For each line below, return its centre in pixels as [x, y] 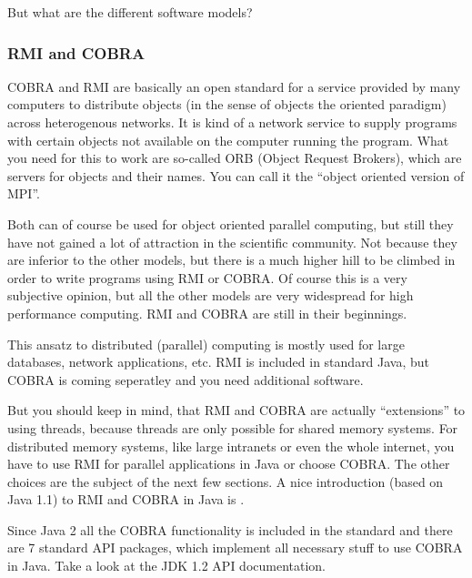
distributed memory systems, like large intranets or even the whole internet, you [231, 446]
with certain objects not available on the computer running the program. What [228, 140]
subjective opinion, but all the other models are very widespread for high [211, 295]
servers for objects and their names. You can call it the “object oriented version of [236, 175]
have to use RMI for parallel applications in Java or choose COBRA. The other [229, 464]
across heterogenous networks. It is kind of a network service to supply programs [232, 122]
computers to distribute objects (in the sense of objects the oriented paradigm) [227, 104]
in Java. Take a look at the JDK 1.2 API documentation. [166, 566]
